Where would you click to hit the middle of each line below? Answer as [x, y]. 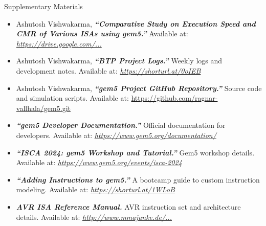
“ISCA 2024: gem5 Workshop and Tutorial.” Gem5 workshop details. [135, 152]
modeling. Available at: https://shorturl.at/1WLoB [95, 189]
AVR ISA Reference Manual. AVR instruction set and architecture [128, 206]
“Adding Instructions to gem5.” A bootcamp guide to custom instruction [138, 179]
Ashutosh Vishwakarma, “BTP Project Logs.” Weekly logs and [119, 61]
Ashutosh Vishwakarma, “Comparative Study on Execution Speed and [136, 23]
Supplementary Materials [43, 6]
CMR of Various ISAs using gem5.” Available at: [102, 33]
